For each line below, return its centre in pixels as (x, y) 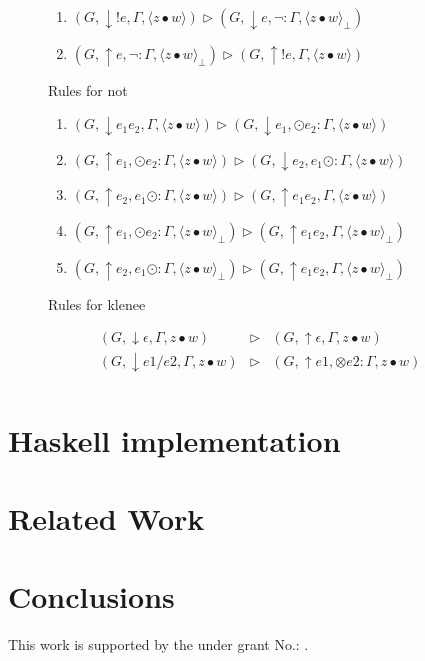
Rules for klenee (97, 303)
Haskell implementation (174, 439)
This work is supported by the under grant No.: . (158, 644)
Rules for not (88, 89)
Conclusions (91, 596)
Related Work (106, 517)
